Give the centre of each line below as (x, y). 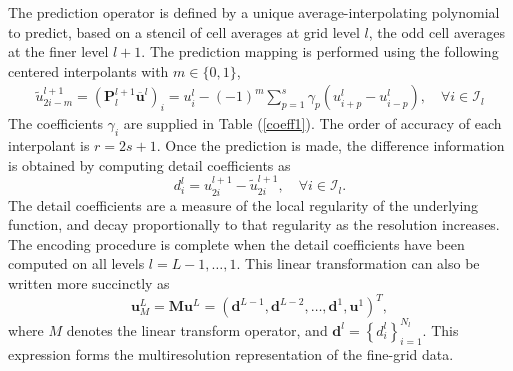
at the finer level (58, 51)
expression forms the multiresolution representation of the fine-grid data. (231, 354)
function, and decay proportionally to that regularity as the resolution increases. (254, 224)
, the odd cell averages (436, 31)
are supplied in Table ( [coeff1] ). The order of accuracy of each (312, 123)
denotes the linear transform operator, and (197, 329)
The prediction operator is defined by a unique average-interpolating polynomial (254, 12)
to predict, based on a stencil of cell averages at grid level (184, 31)
